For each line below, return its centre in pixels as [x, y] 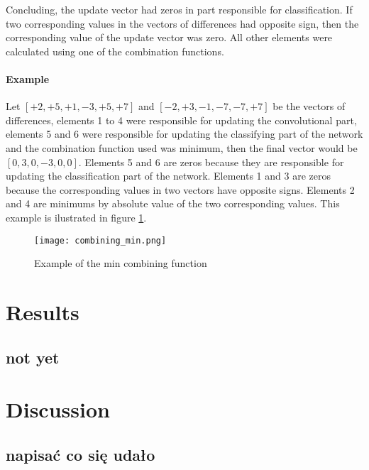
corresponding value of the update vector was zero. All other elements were [169, 37]
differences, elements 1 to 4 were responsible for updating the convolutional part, [181, 120]
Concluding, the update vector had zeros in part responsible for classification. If [179, 9]
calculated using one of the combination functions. [115, 51]
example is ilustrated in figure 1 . [76, 217]
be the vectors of [309, 106]
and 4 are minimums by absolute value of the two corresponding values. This [173, 203]
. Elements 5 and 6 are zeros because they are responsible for [211, 162]
